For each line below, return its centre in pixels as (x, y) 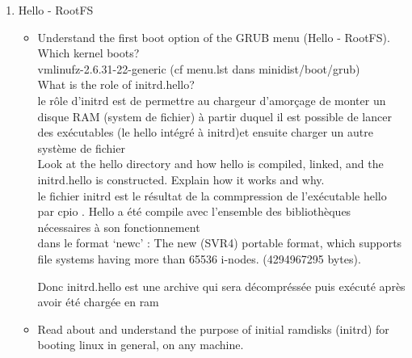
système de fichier (81, 147)
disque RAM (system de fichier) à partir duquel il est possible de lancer (214, 116)
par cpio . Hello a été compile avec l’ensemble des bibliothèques (194, 211)
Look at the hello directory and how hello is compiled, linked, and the (210, 164)
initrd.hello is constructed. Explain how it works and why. (181, 179)
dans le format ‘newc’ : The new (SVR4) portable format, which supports (220, 243)
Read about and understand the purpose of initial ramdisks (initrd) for (213, 329)
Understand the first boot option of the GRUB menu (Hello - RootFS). (214, 37)
